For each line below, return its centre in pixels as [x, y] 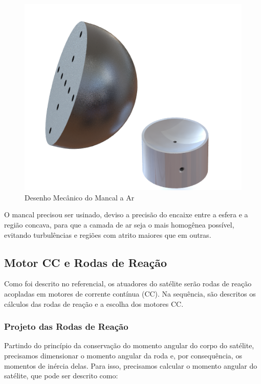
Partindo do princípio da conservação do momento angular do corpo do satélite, [129, 345]
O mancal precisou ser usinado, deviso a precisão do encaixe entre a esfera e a [126, 214]
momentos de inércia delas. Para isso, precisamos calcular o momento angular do [131, 365]
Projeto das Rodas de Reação [66, 326]
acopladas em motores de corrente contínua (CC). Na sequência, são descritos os [130, 293]
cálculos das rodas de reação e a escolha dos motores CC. [94, 303]
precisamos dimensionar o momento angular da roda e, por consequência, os [123, 355]
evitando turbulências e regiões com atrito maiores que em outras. [108, 234]
